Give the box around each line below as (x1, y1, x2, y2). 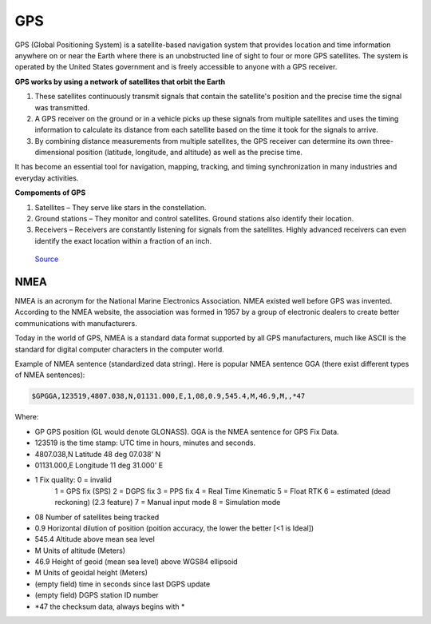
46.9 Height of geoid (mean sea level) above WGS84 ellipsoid (34, 557, 239, 566)
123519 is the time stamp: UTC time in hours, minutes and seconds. (34, 438, 255, 447)
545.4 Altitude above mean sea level (34, 535, 155, 544)
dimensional (34, 148, 75, 157)
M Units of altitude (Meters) (34, 546, 126, 555)
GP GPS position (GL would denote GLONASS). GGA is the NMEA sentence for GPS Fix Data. (34, 427, 339, 436)
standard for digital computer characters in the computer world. (14, 344, 225, 354)
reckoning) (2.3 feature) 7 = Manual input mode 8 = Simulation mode (54, 498, 281, 507)
